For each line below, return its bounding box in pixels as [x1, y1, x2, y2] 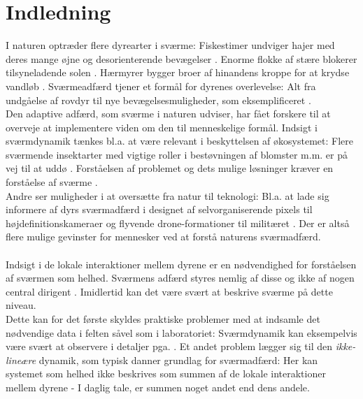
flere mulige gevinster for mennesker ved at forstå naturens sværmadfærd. [6, 229, 321, 244]
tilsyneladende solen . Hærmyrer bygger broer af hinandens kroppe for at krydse [6, 65, 350, 80]
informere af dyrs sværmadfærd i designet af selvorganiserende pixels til [6, 202, 313, 217]
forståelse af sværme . [6, 175, 98, 189]
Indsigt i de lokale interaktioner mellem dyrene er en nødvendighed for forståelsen [6, 256, 357, 271]
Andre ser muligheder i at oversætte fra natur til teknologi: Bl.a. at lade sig [6, 188, 329, 203]
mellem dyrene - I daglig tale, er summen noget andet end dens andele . [6, 379, 310, 394]
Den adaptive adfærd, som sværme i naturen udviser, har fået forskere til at [6, 106, 331, 121]
